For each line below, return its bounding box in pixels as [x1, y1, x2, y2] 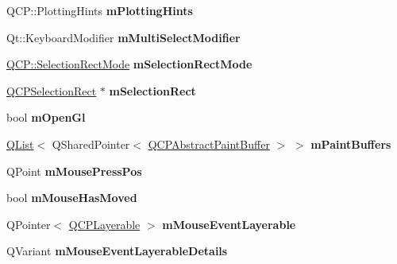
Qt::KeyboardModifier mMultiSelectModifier [6, 29, 241, 45]
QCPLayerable [68, 215, 141, 232]
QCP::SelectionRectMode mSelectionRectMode [6, 56, 252, 72]
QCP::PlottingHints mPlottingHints [6, 2, 193, 18]
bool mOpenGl [6, 109, 86, 126]
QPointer [6, 215, 51, 232]
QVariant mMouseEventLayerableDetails [6, 243, 228, 259]
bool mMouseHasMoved [6, 189, 137, 206]
